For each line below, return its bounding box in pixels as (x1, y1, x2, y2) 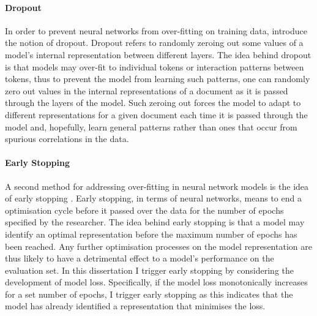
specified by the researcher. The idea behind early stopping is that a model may (5, 216, 305, 228)
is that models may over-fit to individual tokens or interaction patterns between (5, 60, 304, 73)
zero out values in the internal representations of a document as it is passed (5, 84, 288, 97)
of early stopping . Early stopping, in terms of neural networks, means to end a (5, 192, 302, 205)
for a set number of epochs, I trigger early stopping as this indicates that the (5, 287, 293, 300)
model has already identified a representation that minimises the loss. (5, 299, 266, 312)
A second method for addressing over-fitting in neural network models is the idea (5, 179, 309, 192)
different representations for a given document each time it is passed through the (5, 108, 308, 121)
